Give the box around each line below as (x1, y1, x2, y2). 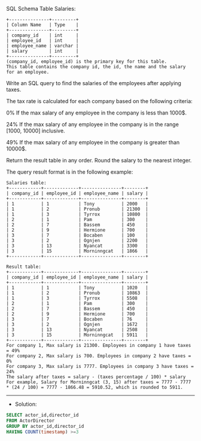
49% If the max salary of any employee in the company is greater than (6, 139, 180, 146)
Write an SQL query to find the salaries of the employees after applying (6, 80, 181, 86)
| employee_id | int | (6, 38, 79, 44)
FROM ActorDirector (6, 418, 55, 424)
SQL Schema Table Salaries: (6, 5, 76, 12)
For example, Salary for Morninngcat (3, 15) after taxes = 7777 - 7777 (6, 379, 191, 385)
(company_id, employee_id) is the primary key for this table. (6, 59, 167, 65)
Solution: (14, 401, 37, 407)
